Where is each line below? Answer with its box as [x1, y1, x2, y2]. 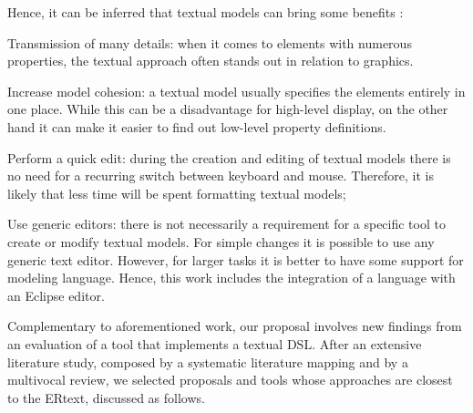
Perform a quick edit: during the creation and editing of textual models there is [7, 148, 451, 167]
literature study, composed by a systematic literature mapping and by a [7, 352, 408, 371]
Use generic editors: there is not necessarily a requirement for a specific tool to [7, 214, 446, 233]
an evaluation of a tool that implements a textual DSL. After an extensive [7, 334, 422, 353]
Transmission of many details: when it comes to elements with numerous [7, 33, 412, 52]
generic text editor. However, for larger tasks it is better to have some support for [7, 250, 464, 269]
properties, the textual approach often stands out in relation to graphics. [7, 51, 414, 70]
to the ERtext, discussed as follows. [7, 387, 205, 407]
